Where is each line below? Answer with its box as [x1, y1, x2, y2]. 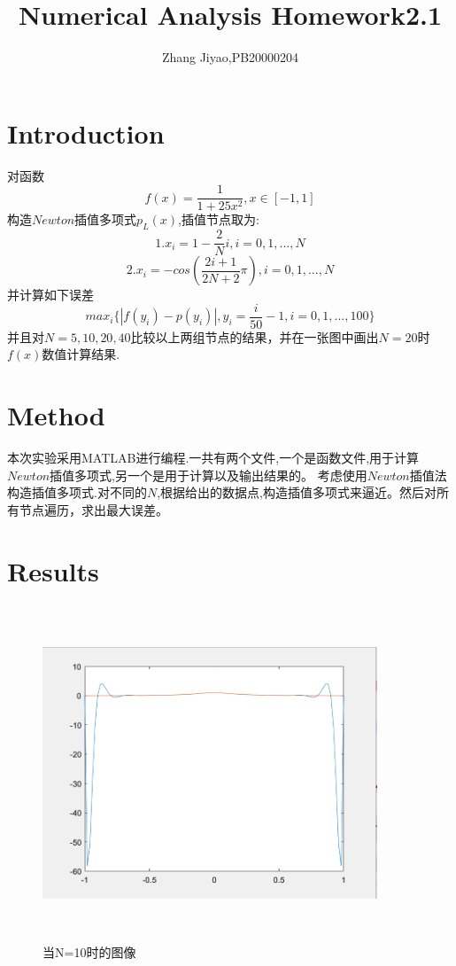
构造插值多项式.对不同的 [7, 483, 147, 502]
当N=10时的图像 [43, 943, 136, 962]
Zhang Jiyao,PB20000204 [161, 48, 299, 66]
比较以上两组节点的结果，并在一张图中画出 [130, 327, 379, 346]
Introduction [7, 114, 165, 151]
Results [7, 552, 99, 588]
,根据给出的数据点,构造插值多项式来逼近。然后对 [157, 483, 437, 502]
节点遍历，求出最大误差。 [19, 500, 168, 518]
